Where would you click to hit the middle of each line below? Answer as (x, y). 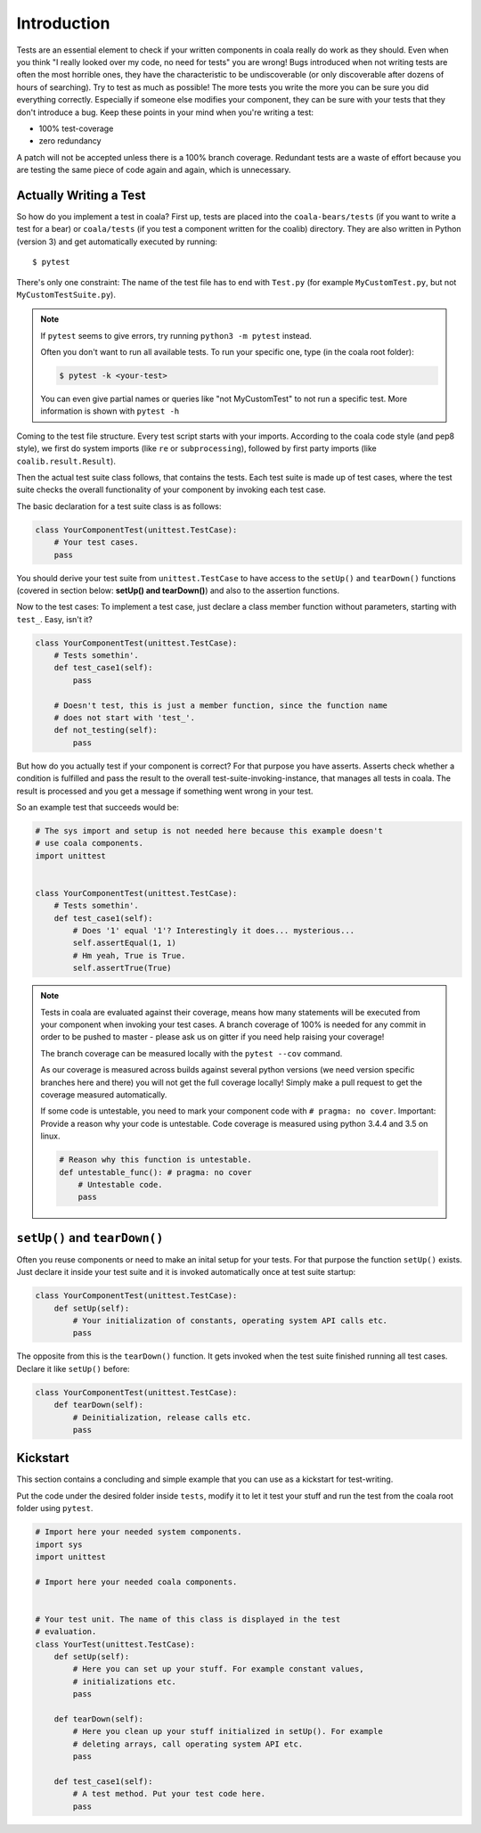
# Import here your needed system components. (139, 1532)
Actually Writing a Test (81, 195)
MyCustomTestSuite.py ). (66, 294)
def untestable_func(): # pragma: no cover (156, 1172)
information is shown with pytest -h (110, 411)
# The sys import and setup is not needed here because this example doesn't (209, 830)
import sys (59, 1544)
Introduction (63, 23)
